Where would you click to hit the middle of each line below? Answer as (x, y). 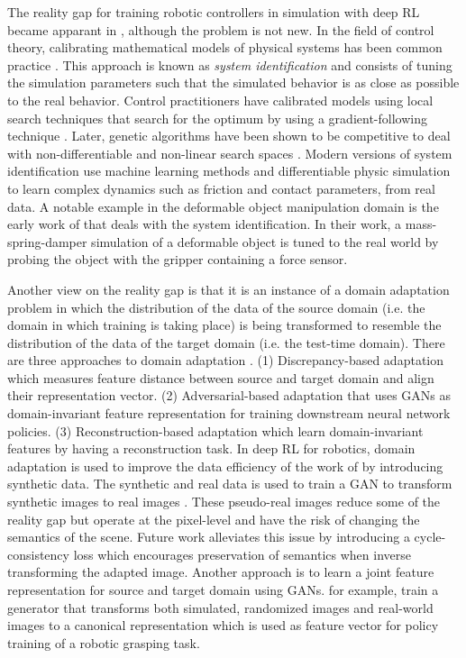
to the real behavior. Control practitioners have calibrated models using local (220, 100)
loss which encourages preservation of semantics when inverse (242, 554)
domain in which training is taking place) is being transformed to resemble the (224, 325)
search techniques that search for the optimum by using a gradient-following (217, 118)
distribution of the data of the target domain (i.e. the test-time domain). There (226, 342)
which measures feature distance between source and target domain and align (221, 377)
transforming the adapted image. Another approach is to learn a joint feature (221, 572)
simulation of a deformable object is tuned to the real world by (265, 241)
